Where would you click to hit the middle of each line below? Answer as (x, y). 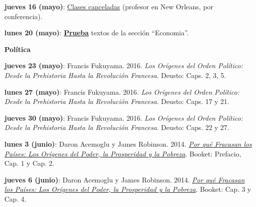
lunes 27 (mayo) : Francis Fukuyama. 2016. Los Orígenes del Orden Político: (122, 91)
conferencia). (24, 16)
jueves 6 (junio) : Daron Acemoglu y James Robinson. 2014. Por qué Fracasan (125, 179)
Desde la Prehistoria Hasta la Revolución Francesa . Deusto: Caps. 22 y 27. (117, 127)
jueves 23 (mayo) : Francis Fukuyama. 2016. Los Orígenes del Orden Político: (124, 65)
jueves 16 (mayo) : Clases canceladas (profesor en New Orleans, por (109, 6)
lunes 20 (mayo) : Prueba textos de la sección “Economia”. (97, 33)
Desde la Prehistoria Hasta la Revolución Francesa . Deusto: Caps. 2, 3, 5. (115, 75)
